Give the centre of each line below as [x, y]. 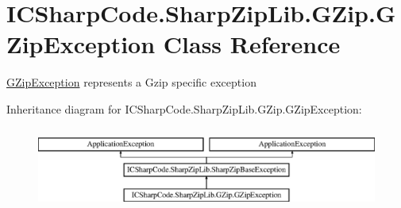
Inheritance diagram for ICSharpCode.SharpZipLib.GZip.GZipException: [184, 108]
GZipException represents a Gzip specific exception [131, 82]
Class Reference [252, 44]
